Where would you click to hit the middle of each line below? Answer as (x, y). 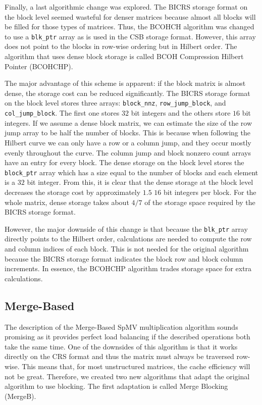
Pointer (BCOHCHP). (39, 66)
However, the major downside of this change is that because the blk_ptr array (126, 229)
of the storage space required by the (200, 202)
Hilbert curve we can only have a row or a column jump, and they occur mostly (128, 142)
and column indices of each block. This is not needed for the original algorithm (127, 248)
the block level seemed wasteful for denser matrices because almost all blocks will (130, 16)
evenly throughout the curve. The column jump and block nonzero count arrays (128, 152)
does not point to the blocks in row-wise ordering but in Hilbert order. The (121, 46)
